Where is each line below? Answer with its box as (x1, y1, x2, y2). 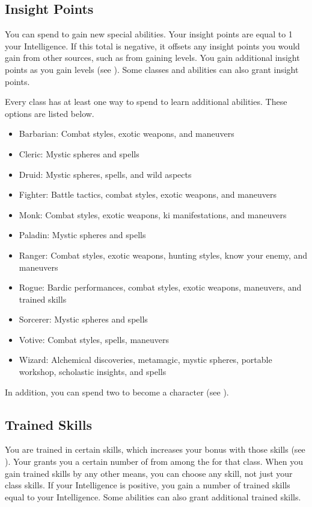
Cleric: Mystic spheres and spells (19, 147, 139, 160)
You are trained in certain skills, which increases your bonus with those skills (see (5, 443, 305, 456)
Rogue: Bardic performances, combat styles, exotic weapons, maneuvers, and (19, 281, 302, 294)
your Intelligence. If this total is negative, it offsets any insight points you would (5, 39, 300, 52)
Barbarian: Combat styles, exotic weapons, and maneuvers (19, 127, 234, 140)
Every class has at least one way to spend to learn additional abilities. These (5, 95, 287, 108)
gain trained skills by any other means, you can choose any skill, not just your (5, 467, 293, 479)
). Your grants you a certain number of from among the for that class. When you (5, 455, 303, 468)
